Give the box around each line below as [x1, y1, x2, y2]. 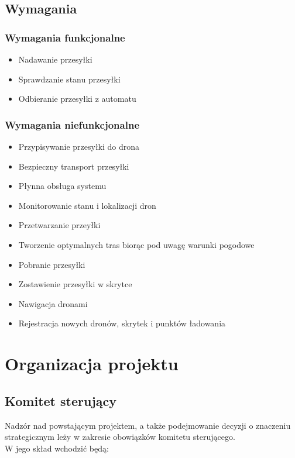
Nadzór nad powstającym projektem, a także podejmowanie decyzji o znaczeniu [5, 419, 291, 431]
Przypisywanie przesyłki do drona [18, 140, 140, 152]
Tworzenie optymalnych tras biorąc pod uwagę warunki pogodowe [18, 238, 255, 250]
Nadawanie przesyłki [18, 53, 92, 65]
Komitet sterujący [5, 391, 116, 409]
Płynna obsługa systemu [18, 180, 107, 192]
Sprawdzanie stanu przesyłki [18, 73, 121, 85]
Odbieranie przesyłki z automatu [18, 92, 136, 105]
